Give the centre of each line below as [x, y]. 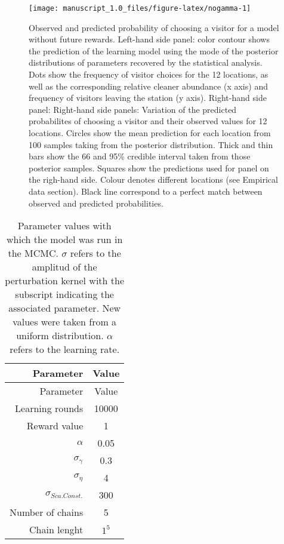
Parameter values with [64, 226]
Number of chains [47, 512]
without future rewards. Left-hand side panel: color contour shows [149, 39]
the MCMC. [33, 253]
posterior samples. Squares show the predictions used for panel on [149, 167]
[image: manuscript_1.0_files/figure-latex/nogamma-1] [140, 8]
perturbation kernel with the [65, 281]
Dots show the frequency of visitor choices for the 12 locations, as [149, 74]
